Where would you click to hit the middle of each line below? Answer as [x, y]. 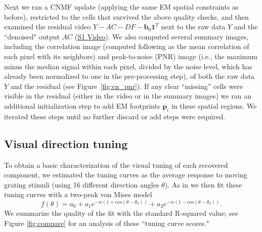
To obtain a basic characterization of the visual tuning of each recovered [116, 165]
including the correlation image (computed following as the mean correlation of [127, 46]
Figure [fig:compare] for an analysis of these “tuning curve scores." [107, 223]
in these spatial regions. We [214, 105]
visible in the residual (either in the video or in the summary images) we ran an [128, 96]
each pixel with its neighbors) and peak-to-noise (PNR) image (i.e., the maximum [131, 56]
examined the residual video [48, 27]
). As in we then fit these [203, 184]
